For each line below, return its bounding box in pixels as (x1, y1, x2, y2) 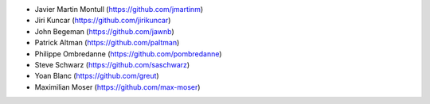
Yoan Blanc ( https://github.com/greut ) (34, 71, 159, 81)
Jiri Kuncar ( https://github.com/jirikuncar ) (34, 16, 171, 25)
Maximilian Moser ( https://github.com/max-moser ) (34, 82, 201, 91)
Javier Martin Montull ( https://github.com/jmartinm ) (34, 5, 204, 13)
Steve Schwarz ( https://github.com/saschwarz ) (34, 60, 190, 69)
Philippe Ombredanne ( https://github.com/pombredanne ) (34, 48, 222, 59)
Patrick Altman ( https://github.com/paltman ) (34, 38, 180, 48)
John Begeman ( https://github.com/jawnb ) (34, 26, 174, 36)
